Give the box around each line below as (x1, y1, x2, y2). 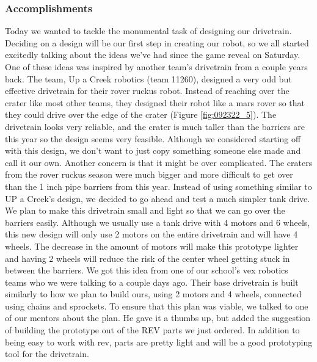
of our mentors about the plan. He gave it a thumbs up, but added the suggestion (5, 311, 311, 324)
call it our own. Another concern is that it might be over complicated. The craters (5, 156, 313, 168)
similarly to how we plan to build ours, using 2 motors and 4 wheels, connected (5, 288, 302, 300)
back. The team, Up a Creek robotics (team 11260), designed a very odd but (5, 72, 292, 85)
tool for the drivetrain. (5, 347, 89, 360)
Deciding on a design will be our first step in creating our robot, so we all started (5, 36, 309, 49)
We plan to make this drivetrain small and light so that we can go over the (5, 204, 285, 217)
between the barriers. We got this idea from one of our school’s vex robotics (5, 264, 288, 277)
